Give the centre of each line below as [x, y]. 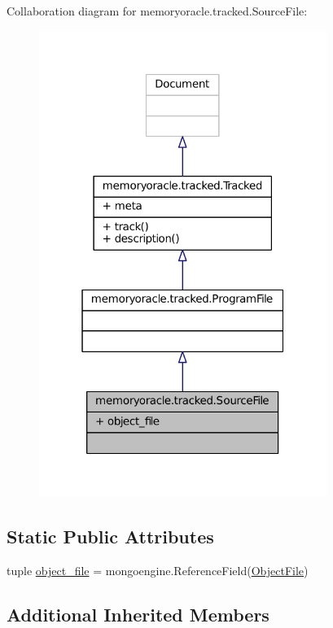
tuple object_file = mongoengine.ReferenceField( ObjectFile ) [158, 571]
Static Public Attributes [110, 536]
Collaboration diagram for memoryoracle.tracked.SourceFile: [157, 11]
